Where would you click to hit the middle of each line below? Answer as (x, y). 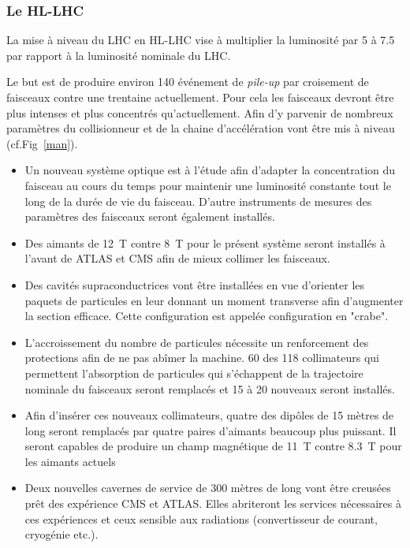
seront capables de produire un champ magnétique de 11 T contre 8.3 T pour (213, 446)
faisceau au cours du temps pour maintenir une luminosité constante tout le (208, 185)
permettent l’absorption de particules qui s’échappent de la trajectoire (194, 373)
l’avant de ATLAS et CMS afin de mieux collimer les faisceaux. (177, 258)
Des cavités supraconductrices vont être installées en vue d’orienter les (195, 284)
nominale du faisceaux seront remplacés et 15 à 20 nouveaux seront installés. (210, 388)
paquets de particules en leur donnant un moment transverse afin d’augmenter (214, 300)
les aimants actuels (70, 461)
